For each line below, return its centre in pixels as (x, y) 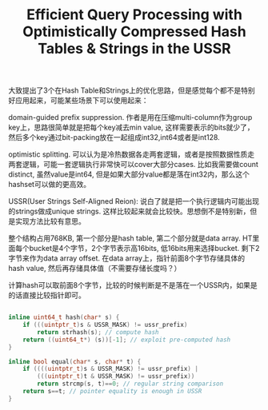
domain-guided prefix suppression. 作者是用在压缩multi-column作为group (130, 117)
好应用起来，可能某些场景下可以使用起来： (78, 101)
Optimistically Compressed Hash (134, 32)
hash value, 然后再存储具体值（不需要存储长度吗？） (95, 269)
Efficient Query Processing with (134, 15)
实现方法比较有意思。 (50, 221)
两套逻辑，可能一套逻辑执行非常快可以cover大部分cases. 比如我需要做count (133, 165)
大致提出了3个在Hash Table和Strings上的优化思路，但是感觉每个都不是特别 (132, 90)
